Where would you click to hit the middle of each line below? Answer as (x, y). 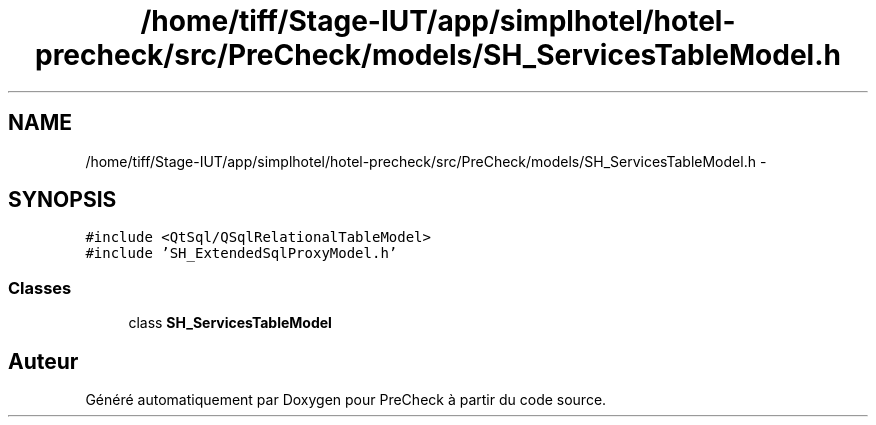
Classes (40, 287)
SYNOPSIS (62, 200)
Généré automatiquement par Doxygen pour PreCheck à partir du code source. (346, 400)
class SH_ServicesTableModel (230, 323)
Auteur (43, 361)
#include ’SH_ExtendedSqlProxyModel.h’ (241, 253)
